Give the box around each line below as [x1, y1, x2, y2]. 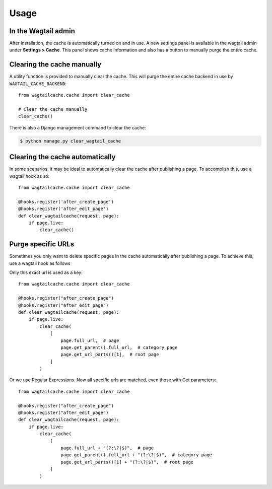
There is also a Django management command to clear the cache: [9, 124, 146, 130]
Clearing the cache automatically [9, 153, 116, 161]
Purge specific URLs [9, 240, 75, 249]
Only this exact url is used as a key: [9, 269, 83, 275]
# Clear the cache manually [18, 106, 88, 112]
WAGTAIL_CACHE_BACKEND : [9, 81, 67, 87]
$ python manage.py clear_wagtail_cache [20, 138, 121, 144]
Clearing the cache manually [9, 60, 102, 69]
